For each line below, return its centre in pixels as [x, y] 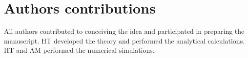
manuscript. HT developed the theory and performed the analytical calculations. [124, 40]
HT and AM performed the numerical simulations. [79, 50]
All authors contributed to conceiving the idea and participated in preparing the [124, 31]
